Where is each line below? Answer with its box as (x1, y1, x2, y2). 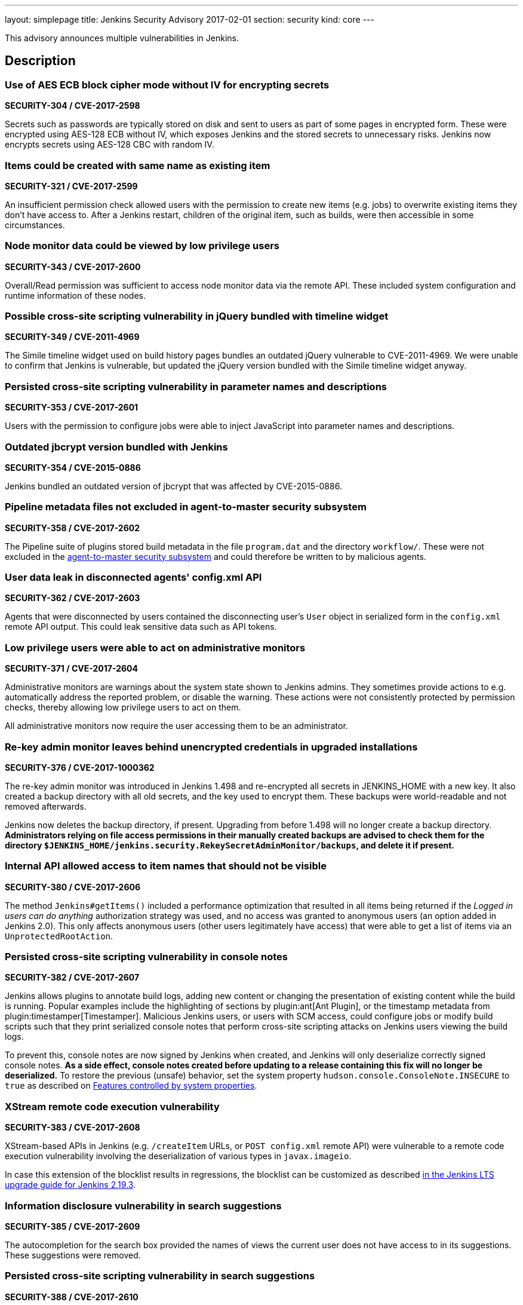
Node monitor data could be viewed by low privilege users (5, 240, 279, 252)
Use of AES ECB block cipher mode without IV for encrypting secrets (5, 78, 330, 91)
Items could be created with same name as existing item (5, 159, 270, 171)
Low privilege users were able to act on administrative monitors (5, 641, 306, 654)
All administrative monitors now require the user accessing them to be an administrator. (5, 721, 348, 731)
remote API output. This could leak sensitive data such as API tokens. (5, 621, 277, 632)
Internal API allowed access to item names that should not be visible (5, 860, 327, 872)
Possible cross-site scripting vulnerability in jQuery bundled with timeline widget (5, 310, 389, 323)
